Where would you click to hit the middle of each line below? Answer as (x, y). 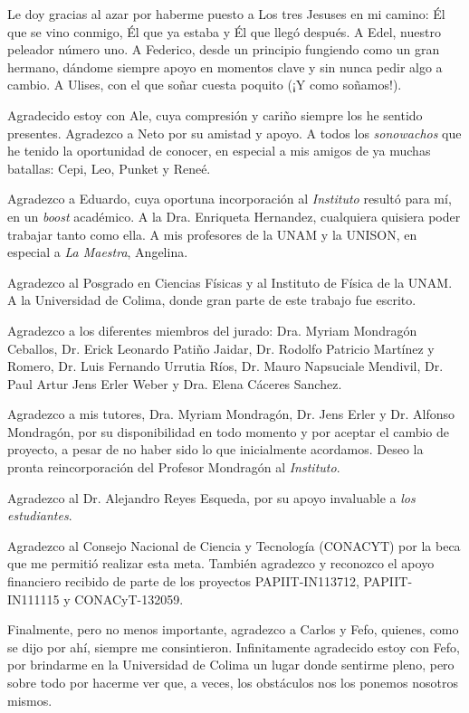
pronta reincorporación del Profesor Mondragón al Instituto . (174, 467)
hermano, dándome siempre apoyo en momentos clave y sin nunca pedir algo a (225, 67)
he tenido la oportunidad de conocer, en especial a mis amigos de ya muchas (219, 151)
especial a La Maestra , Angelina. (98, 252)
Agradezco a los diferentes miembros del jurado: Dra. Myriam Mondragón (212, 330)
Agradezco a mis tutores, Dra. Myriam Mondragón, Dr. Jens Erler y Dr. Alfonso (231, 414)
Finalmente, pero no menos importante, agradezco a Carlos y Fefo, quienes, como (233, 629)
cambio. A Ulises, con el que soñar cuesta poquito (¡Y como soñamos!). (205, 85)
